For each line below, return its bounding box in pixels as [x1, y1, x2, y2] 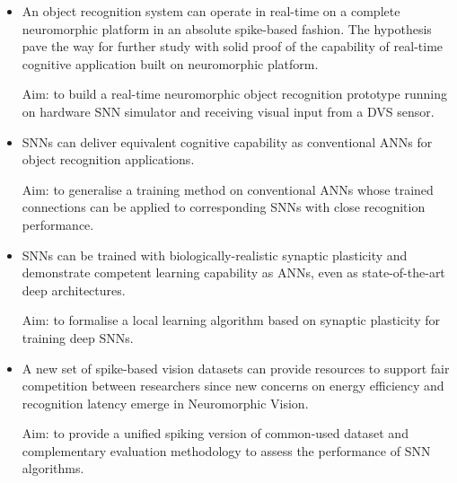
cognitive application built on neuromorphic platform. [22, 54, 319, 73]
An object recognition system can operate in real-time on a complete [22, 2, 400, 20]
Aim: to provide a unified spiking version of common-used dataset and [22, 424, 409, 443]
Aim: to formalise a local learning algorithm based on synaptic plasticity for [22, 311, 441, 329]
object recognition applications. [22, 150, 195, 169]
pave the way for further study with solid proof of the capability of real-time [22, 37, 444, 56]
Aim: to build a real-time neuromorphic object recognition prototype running [22, 84, 447, 103]
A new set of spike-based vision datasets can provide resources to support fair [22, 358, 450, 377]
